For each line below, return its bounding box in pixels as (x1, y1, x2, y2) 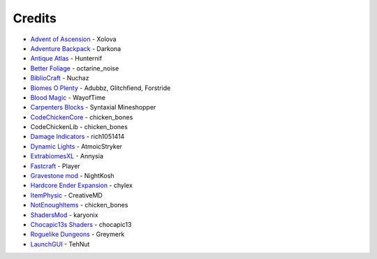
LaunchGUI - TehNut (30, 239, 90, 248)
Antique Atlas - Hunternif (30, 54, 103, 63)
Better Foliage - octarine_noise (30, 64, 119, 73)
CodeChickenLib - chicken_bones (30, 123, 128, 131)
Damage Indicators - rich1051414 (30, 133, 125, 141)
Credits (13, 10, 57, 26)
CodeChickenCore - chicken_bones (30, 112, 133, 121)
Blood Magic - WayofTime (30, 93, 106, 101)
